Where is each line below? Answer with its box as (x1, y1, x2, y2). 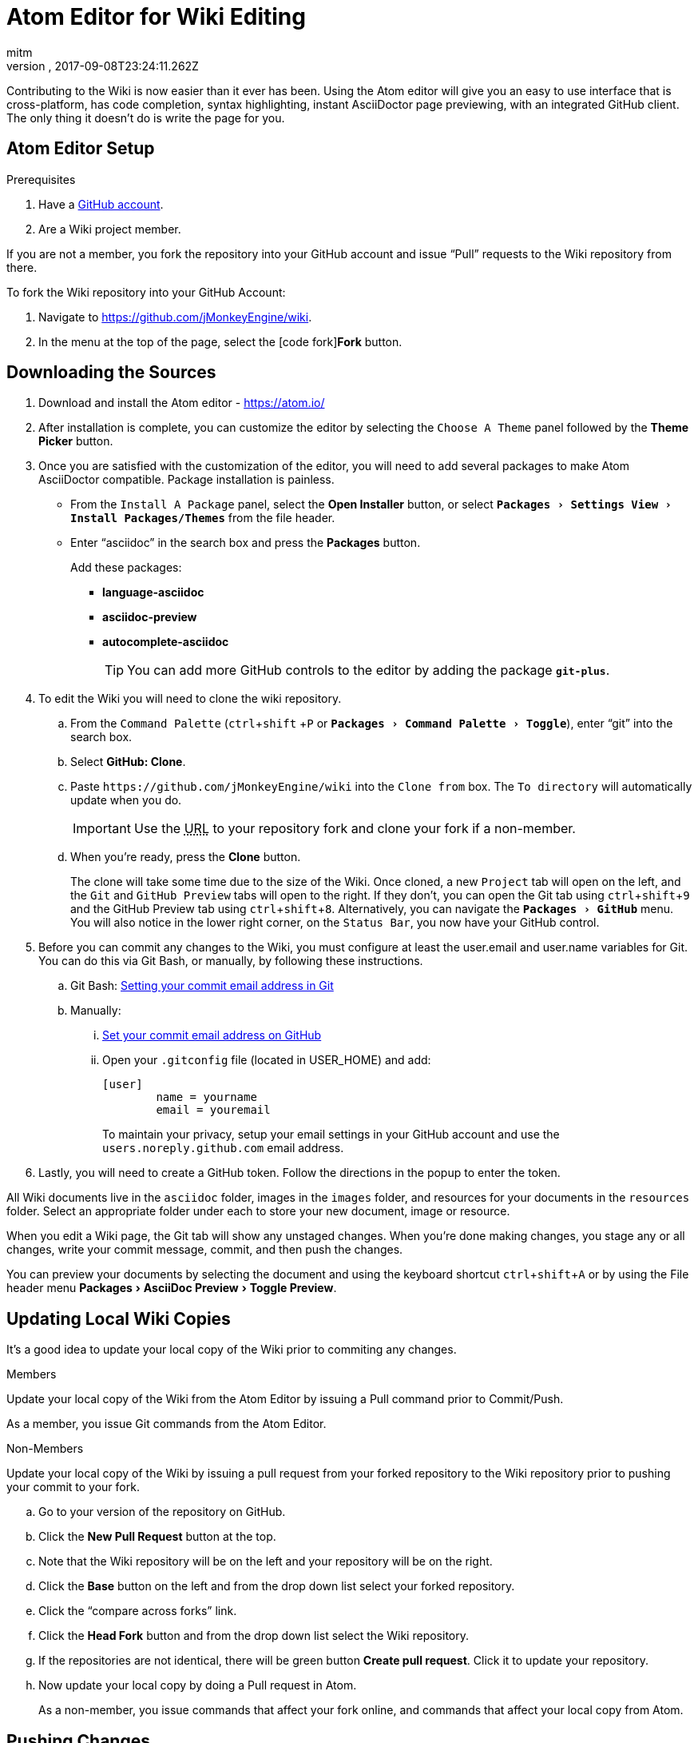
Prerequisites (6, 172, 76, 186)
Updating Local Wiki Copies (6, 1308, 231, 1329)
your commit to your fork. (6, 1480, 140, 1494)
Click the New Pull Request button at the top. (38, 1530, 276, 1544)
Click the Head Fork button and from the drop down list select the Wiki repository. (38, 1629, 469, 1643)
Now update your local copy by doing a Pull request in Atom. (38, 1678, 357, 1693)
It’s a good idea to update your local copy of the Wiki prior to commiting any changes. (6, 1342, 457, 1357)
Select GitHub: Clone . (70, 755, 186, 769)
